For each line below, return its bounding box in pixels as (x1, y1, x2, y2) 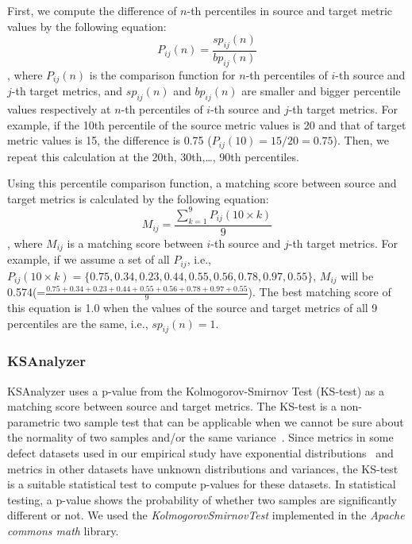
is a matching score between (67, 234, 203, 251)
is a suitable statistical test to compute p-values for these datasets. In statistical (7, 476, 396, 492)
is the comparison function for (89, 66, 236, 83)
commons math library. (7, 522, 119, 538)
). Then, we (333, 132, 389, 149)
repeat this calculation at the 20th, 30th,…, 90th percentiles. (7, 148, 299, 164)
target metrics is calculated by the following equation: (7, 190, 269, 206)
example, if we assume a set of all (7, 251, 170, 268)
